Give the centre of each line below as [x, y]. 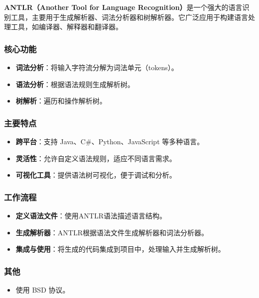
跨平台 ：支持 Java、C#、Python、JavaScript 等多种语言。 [110, 141]
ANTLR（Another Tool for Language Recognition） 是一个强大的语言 [123, 7]
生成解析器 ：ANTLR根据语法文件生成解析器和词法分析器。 [112, 232]
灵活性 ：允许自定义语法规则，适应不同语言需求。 [96, 158]
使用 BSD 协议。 [43, 290]
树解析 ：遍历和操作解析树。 [61, 101]
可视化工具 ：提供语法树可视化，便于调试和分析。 [96, 175]
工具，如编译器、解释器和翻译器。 [66, 27]
